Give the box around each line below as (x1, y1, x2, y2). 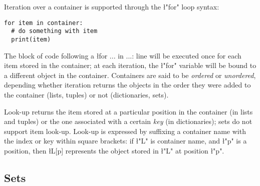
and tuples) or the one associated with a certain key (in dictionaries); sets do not (4, 116, 252, 126)
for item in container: (4, 19, 83, 26)
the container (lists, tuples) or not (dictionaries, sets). (4, 89, 169, 99)
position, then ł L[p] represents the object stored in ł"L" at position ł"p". (4, 145, 224, 155)
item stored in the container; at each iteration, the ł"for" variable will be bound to (4, 60, 256, 70)
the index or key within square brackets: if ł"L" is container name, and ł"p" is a (4, 135, 247, 146)
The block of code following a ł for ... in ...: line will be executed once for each (4, 50, 241, 60)
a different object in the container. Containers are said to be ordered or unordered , (4, 69, 256, 80)
